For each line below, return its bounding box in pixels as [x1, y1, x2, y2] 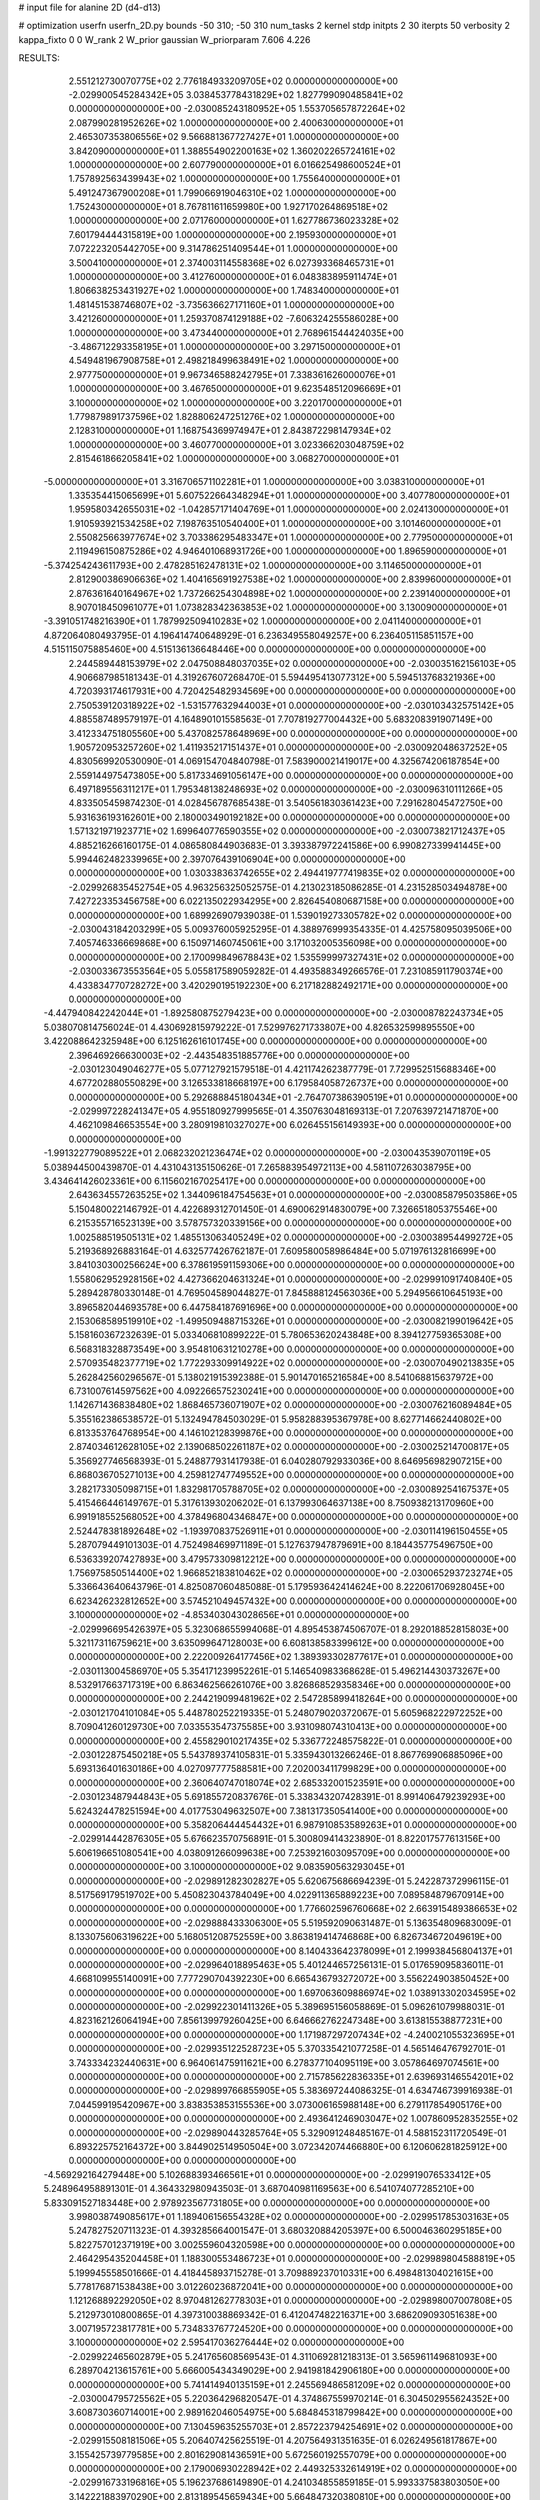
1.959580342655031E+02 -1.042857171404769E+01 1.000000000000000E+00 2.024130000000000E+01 [68, 503, 509, 515]
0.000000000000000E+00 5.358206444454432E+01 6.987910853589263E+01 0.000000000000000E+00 [68, 1819, 517, 1830]
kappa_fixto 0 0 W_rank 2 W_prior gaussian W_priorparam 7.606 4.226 [18, 33, 311, 45]
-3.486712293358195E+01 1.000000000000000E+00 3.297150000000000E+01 [68, 340, 401, 352]
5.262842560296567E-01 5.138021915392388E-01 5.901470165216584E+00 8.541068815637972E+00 [68, 1371, 494, 1383]
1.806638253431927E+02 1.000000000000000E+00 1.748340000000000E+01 [68, 285, 400, 297]
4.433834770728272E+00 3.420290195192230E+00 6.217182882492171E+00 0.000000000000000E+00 [68, 979, 509, 991]
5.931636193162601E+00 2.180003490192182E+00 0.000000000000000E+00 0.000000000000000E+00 [68, 811, 510, 823]
